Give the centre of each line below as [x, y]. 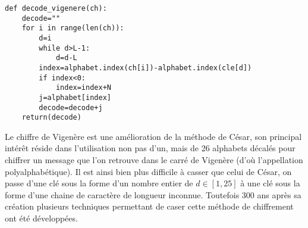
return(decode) [51, 118]
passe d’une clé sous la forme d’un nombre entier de [99, 183]
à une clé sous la [270, 183]
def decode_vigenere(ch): [56, 8]
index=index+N [83, 88]
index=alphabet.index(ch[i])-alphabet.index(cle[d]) [145, 68]
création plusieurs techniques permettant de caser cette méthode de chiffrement [149, 206]
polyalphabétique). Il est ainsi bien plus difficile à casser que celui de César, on [148, 171]
